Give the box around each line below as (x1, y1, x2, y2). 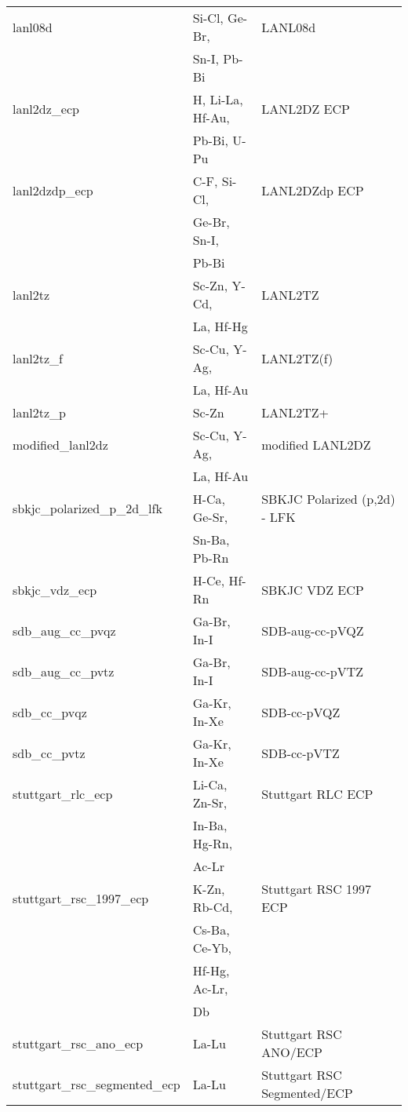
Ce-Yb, (192, 939, 231, 957)
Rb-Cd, (192, 898, 233, 916)
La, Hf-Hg (192, 317, 248, 335)
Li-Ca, (192, 775, 228, 793)
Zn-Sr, (192, 793, 228, 811)
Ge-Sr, (192, 508, 228, 526)
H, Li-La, (192, 90, 243, 108)
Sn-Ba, (192, 530, 230, 549)
